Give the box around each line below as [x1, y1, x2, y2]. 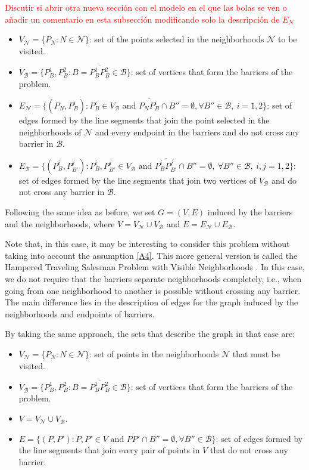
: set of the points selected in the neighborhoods [89, 33, 264, 45]
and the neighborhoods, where [5, 217, 115, 230]
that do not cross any [210, 444, 288, 456]
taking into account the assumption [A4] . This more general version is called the [5, 249, 298, 261]
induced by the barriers [207, 206, 293, 218]
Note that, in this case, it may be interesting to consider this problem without [5, 237, 290, 250]
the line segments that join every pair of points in [18, 444, 200, 456]
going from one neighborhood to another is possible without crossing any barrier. [5, 284, 301, 296]
